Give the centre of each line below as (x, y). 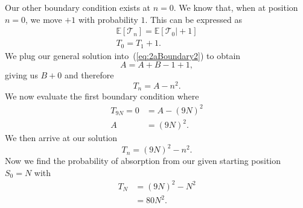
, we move (44, 19)
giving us (21, 75)
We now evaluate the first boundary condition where (102, 96)
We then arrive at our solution (61, 138)
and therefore (89, 75)
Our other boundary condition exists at (78, 7)
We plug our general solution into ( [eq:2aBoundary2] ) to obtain (123, 55)
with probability (108, 19)
